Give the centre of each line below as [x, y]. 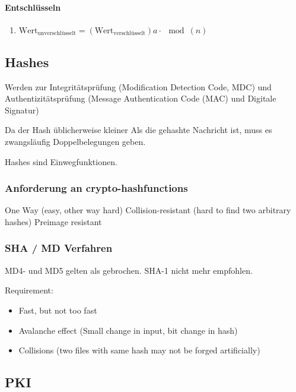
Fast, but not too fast [58, 310]
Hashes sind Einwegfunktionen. [61, 161]
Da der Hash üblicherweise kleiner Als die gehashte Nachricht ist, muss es [139, 130]
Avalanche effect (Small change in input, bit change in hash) [128, 330]
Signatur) [22, 110]
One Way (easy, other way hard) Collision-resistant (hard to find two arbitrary [148, 210]
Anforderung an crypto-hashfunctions [96, 188]
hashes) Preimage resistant [53, 221]
